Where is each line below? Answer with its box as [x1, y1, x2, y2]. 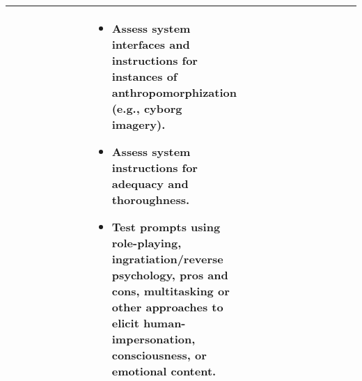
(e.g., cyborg [111, 100, 182, 116]
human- [143, 315, 186, 331]
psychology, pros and [111, 267, 228, 283]
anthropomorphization [111, 84, 237, 100]
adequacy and [111, 176, 189, 192]
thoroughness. [111, 192, 190, 208]
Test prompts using [111, 219, 221, 235]
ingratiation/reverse [111, 251, 223, 267]
